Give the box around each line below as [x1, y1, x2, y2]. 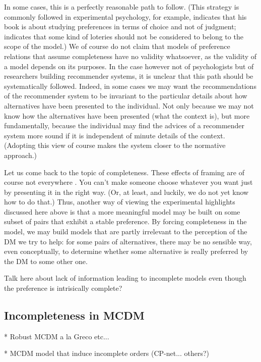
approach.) [4, 149, 37, 160]
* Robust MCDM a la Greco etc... [4, 331, 109, 341]
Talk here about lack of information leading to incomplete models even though [4, 273, 246, 283]
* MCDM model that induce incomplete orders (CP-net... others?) [4, 348, 210, 358]
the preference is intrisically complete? [4, 283, 122, 293]
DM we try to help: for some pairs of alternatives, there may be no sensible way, [4, 236, 252, 246]
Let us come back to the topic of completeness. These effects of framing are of [4, 167, 244, 177]
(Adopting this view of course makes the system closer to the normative [4, 140, 226, 150]
